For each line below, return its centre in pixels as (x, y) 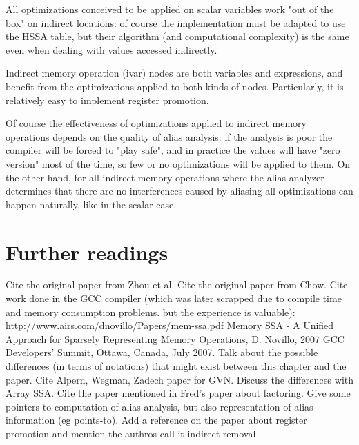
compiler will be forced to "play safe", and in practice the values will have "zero (173, 150)
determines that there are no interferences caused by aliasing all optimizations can (179, 191)
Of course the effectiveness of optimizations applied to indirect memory (156, 123)
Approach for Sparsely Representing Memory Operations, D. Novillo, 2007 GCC (175, 338)
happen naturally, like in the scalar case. (91, 204)
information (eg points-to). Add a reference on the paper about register (156, 420)
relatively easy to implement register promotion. (107, 100)
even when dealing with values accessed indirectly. (111, 49)
